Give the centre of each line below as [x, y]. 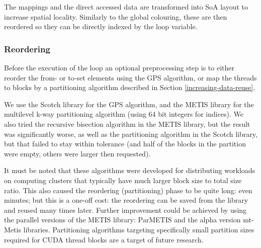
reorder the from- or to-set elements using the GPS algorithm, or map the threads [130, 77]
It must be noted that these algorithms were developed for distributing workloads [130, 170]
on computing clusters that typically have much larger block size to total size [123, 180]
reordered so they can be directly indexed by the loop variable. [101, 26]
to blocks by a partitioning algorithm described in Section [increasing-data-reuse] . [130, 87]
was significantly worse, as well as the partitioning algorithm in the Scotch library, [131, 134]
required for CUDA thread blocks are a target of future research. [104, 239]
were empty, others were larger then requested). [77, 153]
